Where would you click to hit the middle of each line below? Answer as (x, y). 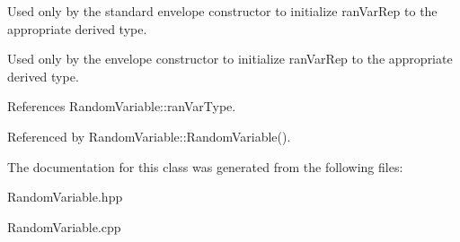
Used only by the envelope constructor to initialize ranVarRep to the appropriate (230, 59)
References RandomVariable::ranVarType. (122, 106)
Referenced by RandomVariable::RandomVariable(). (149, 136)
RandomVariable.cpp (64, 226)
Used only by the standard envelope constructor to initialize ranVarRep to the (222, 11)
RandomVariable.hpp (65, 197)
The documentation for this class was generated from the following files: (205, 166)
